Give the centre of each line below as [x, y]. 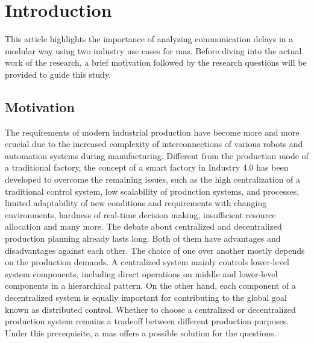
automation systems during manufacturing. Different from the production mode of [157, 155]
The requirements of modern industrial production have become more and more [152, 132]
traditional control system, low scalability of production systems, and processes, [152, 191]
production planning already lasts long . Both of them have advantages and [143, 238]
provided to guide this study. [58, 74]
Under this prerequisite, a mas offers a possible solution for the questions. [141, 332]
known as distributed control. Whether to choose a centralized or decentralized [150, 309]
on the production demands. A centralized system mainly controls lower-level [147, 262]
